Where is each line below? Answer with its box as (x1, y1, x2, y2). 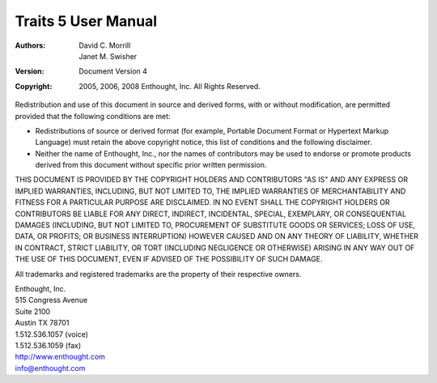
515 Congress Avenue (15, 296, 88, 305)
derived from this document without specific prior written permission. (35, 160, 267, 170)
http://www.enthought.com (15, 352, 105, 362)
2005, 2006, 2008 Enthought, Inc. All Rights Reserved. (78, 81, 261, 91)
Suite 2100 (15, 306, 51, 316)
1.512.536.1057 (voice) (15, 329, 89, 339)
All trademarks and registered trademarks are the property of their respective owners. (15, 269, 302, 279)
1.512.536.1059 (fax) (15, 340, 82, 350)
